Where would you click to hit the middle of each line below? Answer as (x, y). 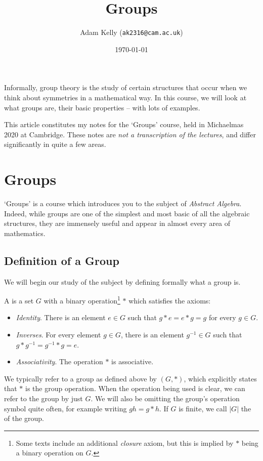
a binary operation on (50, 453)
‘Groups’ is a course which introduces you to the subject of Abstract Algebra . (123, 203)
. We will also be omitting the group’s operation (165, 398)
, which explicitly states (220, 378)
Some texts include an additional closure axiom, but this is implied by (125, 443)
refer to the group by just (43, 398)
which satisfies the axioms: (170, 300)
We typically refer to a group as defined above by (80, 378)
